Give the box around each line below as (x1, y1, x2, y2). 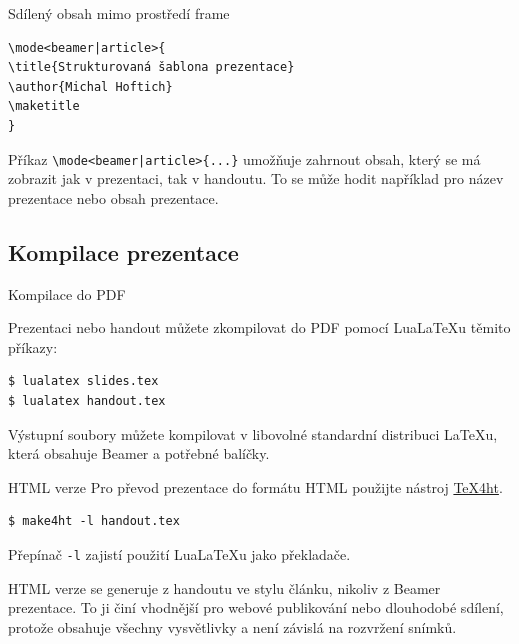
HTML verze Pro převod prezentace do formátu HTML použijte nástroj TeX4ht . (8, 476, 503, 497)
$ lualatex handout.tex (8, 393, 166, 408)
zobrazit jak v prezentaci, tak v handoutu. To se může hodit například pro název (8, 168, 504, 189)
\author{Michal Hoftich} (8, 79, 173, 94)
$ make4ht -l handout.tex (8, 514, 180, 529)
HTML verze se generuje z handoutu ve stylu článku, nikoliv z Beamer (8, 577, 441, 598)
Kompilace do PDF (8, 283, 126, 304)
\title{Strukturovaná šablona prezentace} (8, 60, 295, 75)
